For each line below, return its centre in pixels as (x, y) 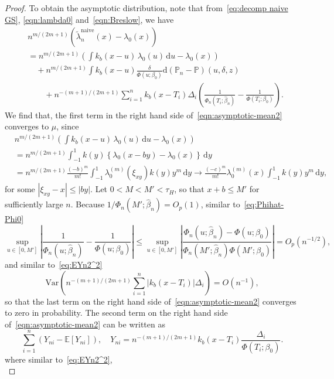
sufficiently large (34, 204)
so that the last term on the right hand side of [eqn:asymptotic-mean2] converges (151, 301)
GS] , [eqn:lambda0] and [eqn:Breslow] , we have (89, 19)
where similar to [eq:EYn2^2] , (59, 359)
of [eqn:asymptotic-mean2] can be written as (85, 324)
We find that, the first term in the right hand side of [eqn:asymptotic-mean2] (144, 115)
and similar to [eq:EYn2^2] (54, 264)
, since (68, 126)
